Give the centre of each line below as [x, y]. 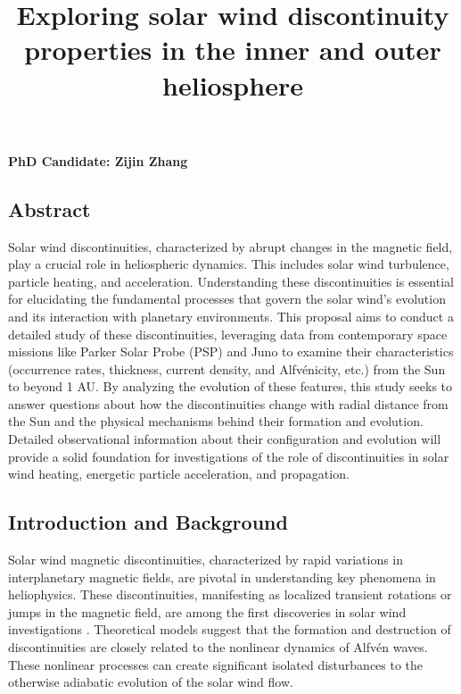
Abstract [49, 209]
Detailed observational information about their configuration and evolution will [225, 439]
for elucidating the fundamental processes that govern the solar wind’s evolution [227, 299]
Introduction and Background [148, 522]
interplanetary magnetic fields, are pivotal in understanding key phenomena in [222, 577]
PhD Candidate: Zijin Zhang [98, 160]
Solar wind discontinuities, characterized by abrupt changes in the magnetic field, [230, 246]
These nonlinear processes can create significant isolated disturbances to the [216, 664]
